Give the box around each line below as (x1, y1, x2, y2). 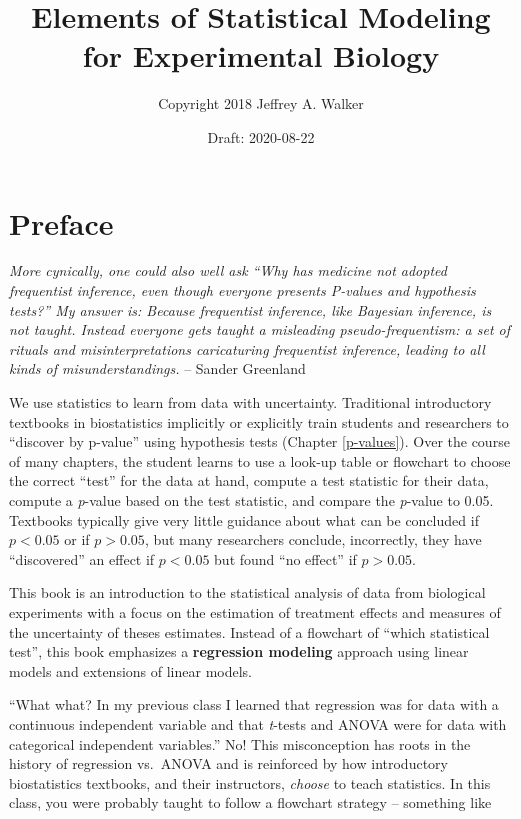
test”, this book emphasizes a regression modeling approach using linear (9, 641, 469, 662)
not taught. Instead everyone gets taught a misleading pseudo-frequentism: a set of (9, 319, 510, 340)
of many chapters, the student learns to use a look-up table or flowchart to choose (9, 450, 511, 471)
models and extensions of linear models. (9, 660, 253, 681)
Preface (9, 202, 114, 243)
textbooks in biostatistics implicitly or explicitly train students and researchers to (9, 411, 509, 432)
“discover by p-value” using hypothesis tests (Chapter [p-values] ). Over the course (9, 431, 510, 452)
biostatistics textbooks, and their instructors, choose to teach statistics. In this (9, 772, 491, 793)
